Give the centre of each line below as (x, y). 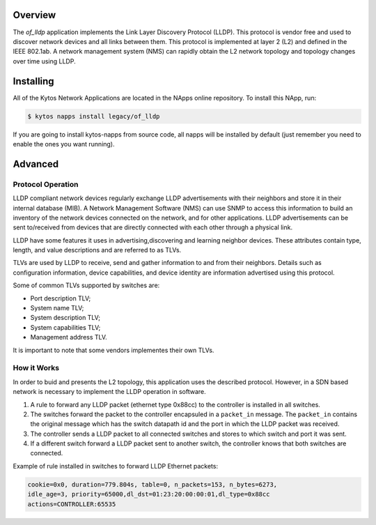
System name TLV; (57, 308)
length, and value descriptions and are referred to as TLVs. (97, 250)
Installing (34, 81)
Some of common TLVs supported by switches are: (86, 285)
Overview (34, 15)
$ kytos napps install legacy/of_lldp (94, 116)
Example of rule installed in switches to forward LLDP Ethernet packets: (116, 466)
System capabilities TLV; (65, 327)
